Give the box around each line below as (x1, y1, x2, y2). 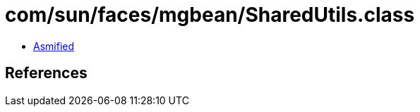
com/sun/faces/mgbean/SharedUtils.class (5, 3, 415, 27)
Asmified (33, 39, 75, 52)
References (5, 64, 88, 82)
